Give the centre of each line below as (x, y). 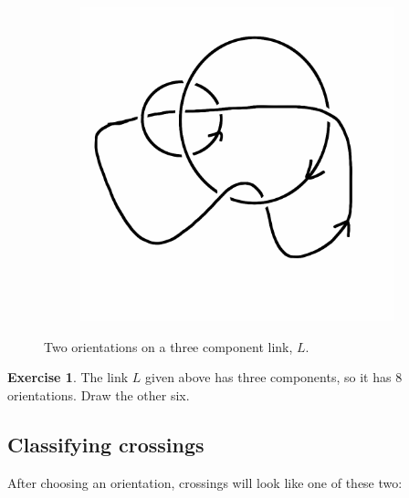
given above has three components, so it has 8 (274, 377)
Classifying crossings (106, 444)
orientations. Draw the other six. (99, 394)
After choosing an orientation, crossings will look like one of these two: (205, 482)
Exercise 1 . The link (68, 377)
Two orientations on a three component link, (168, 346)
